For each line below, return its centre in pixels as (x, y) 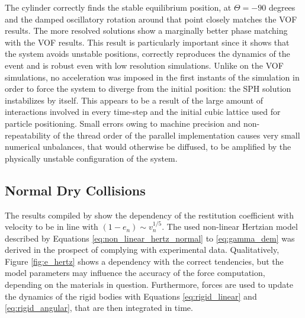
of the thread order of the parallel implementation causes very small (177, 135)
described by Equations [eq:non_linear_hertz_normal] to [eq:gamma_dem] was (150, 238)
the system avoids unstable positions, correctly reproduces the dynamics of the (147, 54)
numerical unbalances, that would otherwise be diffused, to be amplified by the (148, 147)
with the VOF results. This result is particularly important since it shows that (147, 42)
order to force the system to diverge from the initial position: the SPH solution (148, 89)
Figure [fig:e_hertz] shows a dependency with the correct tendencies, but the (144, 261)
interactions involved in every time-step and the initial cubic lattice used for (143, 112)
